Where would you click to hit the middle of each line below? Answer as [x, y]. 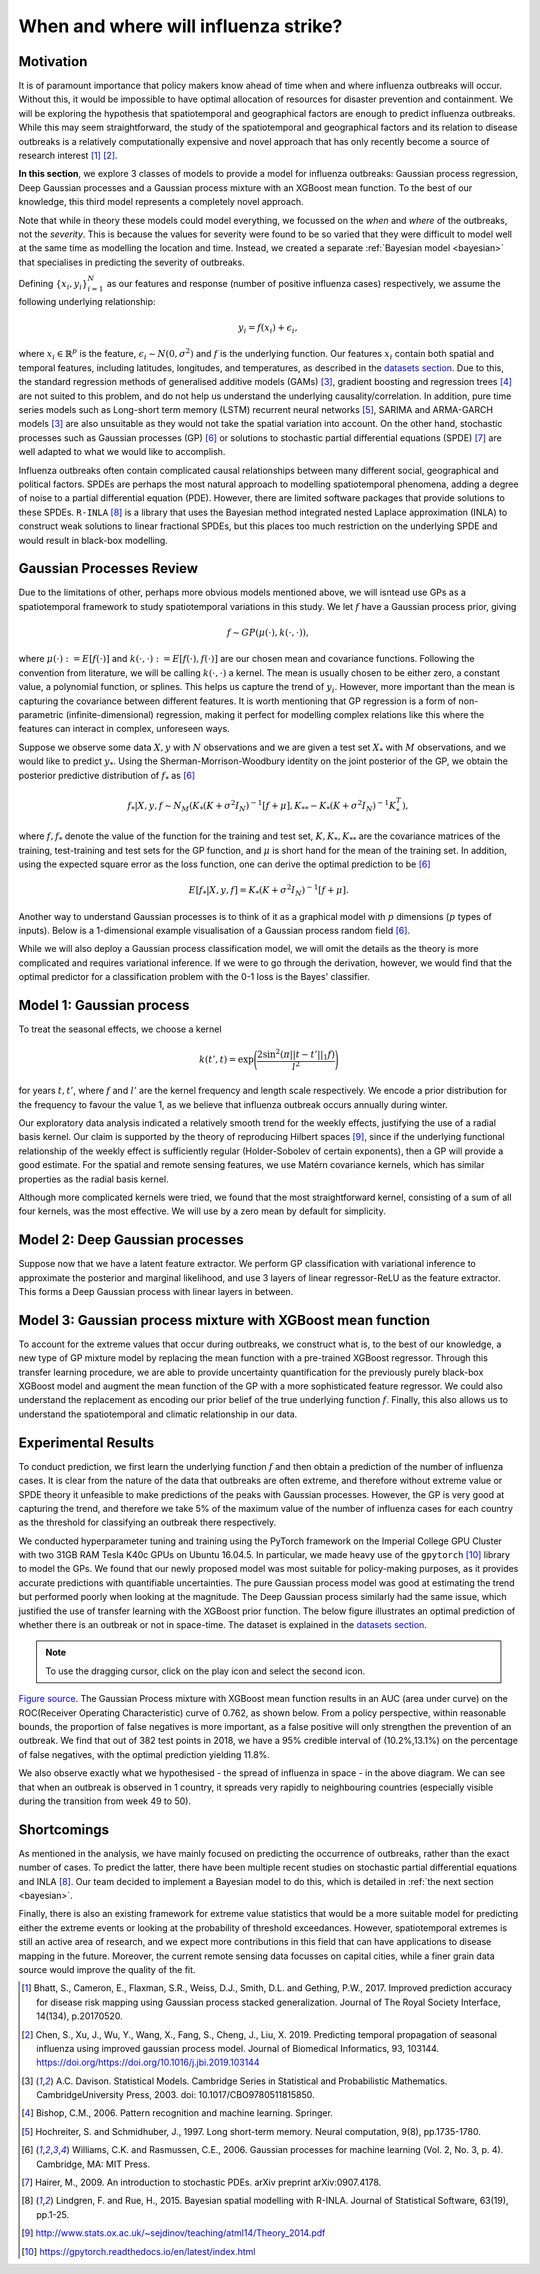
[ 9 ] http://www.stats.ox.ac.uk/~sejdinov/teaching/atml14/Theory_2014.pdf [173, 2233]
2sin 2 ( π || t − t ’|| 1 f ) [295, 1054]
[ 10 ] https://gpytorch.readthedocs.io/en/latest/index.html [138, 2251]
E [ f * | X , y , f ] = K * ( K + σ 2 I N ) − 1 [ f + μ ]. [268, 890]
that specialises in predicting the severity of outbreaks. [131, 262]
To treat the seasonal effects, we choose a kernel [120, 1029]
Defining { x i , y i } [53, 284]
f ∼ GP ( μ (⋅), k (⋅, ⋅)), [268, 633]
